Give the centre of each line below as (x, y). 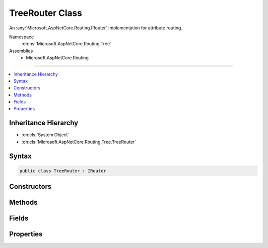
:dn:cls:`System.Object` (45, 135)
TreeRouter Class (46, 13)
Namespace (22, 37)
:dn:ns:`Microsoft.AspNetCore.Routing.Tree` (67, 44)
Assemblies (21, 51)
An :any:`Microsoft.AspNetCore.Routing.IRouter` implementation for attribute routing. (96, 28)
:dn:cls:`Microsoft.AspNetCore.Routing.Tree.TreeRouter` (79, 142)
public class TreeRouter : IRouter (63, 171)
